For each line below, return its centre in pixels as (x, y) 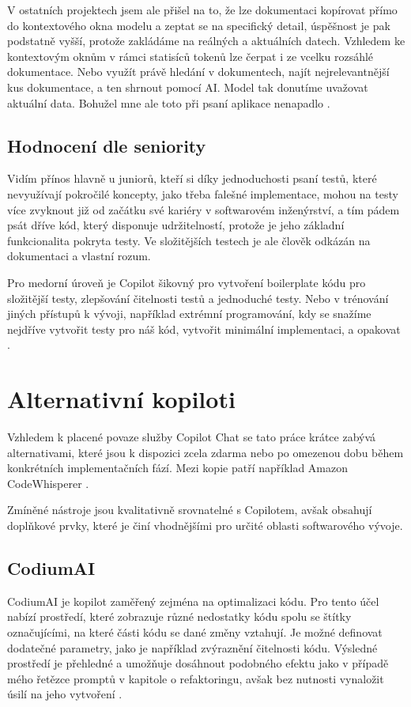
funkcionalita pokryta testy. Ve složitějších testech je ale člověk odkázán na (189, 240)
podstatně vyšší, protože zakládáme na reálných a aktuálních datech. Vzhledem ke (206, 41)
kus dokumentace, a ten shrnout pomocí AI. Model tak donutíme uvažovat (188, 87)
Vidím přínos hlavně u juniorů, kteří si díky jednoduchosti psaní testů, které (192, 178)
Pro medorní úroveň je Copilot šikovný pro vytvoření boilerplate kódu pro (187, 282)
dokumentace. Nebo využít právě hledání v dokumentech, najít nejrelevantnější (198, 72)
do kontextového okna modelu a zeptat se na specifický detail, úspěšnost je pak (199, 25)
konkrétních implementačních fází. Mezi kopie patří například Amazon (178, 468)
